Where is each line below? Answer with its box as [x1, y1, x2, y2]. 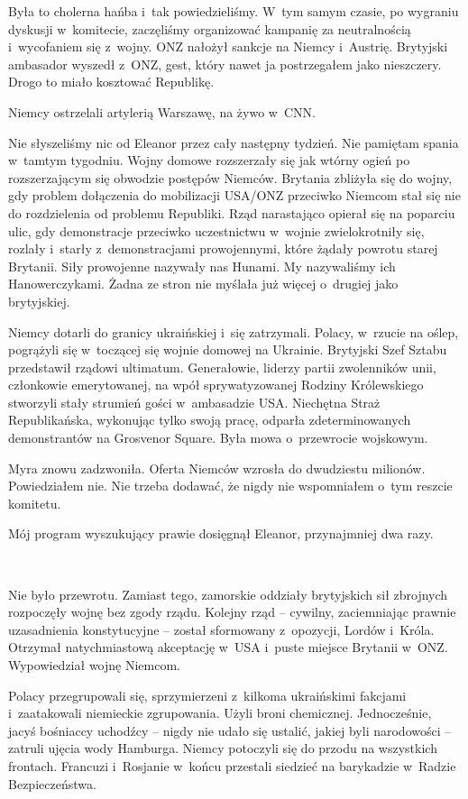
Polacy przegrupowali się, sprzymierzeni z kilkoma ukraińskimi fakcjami [8, 685, 407, 704]
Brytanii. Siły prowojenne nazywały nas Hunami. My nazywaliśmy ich [8, 256, 396, 275]
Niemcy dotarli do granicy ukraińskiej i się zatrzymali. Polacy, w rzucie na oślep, [8, 322, 459, 341]
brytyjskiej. [8, 291, 70, 310]
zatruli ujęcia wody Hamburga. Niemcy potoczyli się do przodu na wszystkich [8, 739, 437, 758]
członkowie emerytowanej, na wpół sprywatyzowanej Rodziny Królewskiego [8, 375, 424, 394]
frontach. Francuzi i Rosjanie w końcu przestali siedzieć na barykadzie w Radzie [8, 756, 456, 775]
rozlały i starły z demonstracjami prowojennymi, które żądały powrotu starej [8, 239, 438, 258]
